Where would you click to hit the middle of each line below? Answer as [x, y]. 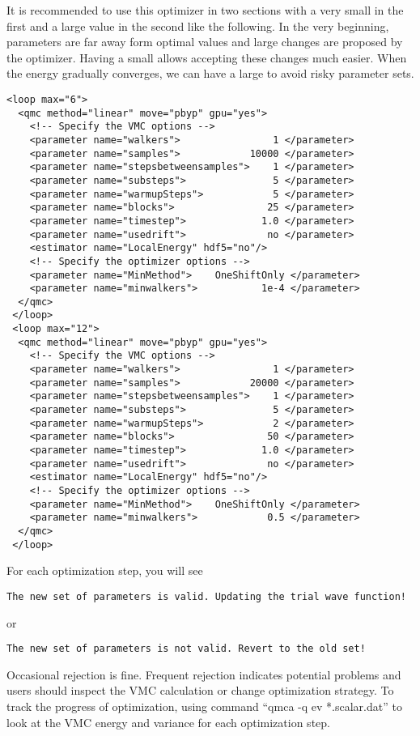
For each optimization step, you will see [105, 570]
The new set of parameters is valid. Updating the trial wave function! [206, 596]
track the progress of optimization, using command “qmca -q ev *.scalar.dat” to [204, 706]
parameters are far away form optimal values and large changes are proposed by [205, 42]
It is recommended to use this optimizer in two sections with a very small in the [205, 10]
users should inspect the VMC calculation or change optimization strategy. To [200, 690]
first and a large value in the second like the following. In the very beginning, [198, 26]
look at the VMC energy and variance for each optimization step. [168, 722]
